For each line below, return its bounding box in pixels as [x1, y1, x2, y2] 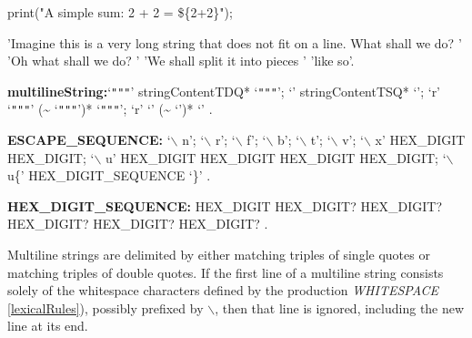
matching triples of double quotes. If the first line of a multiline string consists [7, 262, 444, 282]
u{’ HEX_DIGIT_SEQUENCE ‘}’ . [7, 166, 211, 185]
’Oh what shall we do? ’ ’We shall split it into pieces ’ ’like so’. [7, 51, 355, 70]
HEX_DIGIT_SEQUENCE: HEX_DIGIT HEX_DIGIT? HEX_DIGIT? [7, 196, 442, 215]
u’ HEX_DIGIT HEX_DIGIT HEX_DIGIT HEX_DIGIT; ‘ [105, 148, 447, 167]
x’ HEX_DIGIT [375, 130, 466, 149]
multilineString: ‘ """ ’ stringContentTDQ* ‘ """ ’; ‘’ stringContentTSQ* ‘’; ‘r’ [7, 81, 441, 100]
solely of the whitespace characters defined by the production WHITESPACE [7, 281, 438, 300]
